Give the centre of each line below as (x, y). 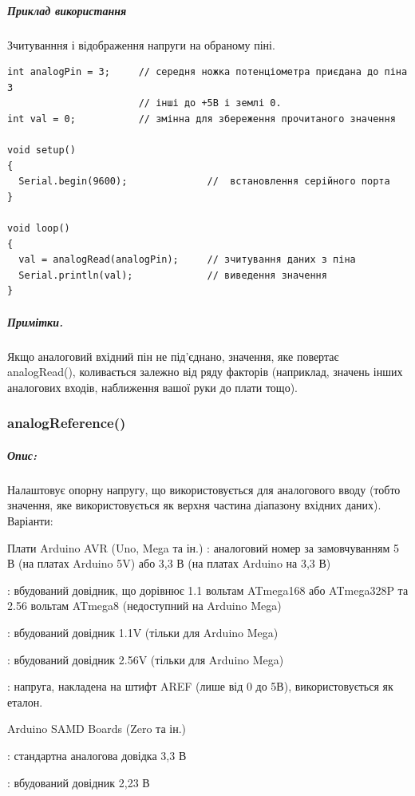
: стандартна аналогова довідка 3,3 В (97, 755)
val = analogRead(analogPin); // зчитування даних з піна (187, 260)
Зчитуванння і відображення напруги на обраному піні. (141, 44)
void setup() (41, 150)
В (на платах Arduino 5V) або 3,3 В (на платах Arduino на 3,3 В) (169, 563)
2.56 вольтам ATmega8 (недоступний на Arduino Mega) (144, 606)
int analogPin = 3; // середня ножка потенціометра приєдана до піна (207, 72)
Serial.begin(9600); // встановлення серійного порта (204, 182)
